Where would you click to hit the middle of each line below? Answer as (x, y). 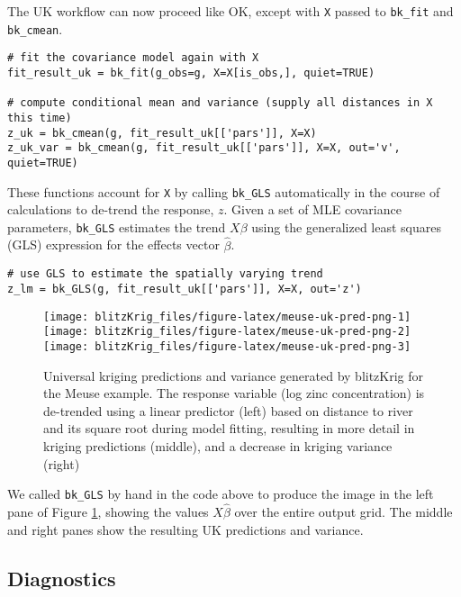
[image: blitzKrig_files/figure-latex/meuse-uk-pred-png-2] (227, 332)
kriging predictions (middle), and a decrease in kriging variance (218, 445)
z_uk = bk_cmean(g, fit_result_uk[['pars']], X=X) (162, 133)
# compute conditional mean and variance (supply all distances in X (220, 103)
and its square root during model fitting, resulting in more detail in (229, 428)
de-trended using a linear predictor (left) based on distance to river (228, 410)
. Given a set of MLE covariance (312, 209)
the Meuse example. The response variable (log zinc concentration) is (234, 393)
